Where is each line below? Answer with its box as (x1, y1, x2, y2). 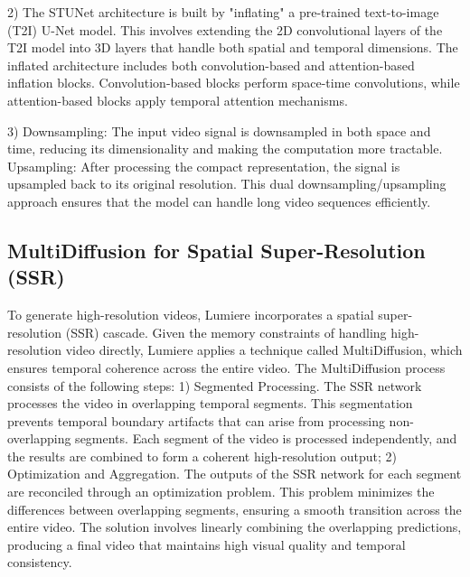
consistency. (7, 553, 72, 572)
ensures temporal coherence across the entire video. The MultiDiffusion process (7, 358, 446, 377)
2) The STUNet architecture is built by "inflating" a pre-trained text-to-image (7, 3, 439, 21)
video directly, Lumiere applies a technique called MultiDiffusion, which (65, 340, 463, 359)
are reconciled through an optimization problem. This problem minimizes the (7, 482, 435, 501)
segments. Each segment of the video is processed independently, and (75, 429, 457, 448)
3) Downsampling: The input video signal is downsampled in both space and (7, 121, 431, 140)
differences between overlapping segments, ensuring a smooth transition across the (7, 499, 462, 518)
